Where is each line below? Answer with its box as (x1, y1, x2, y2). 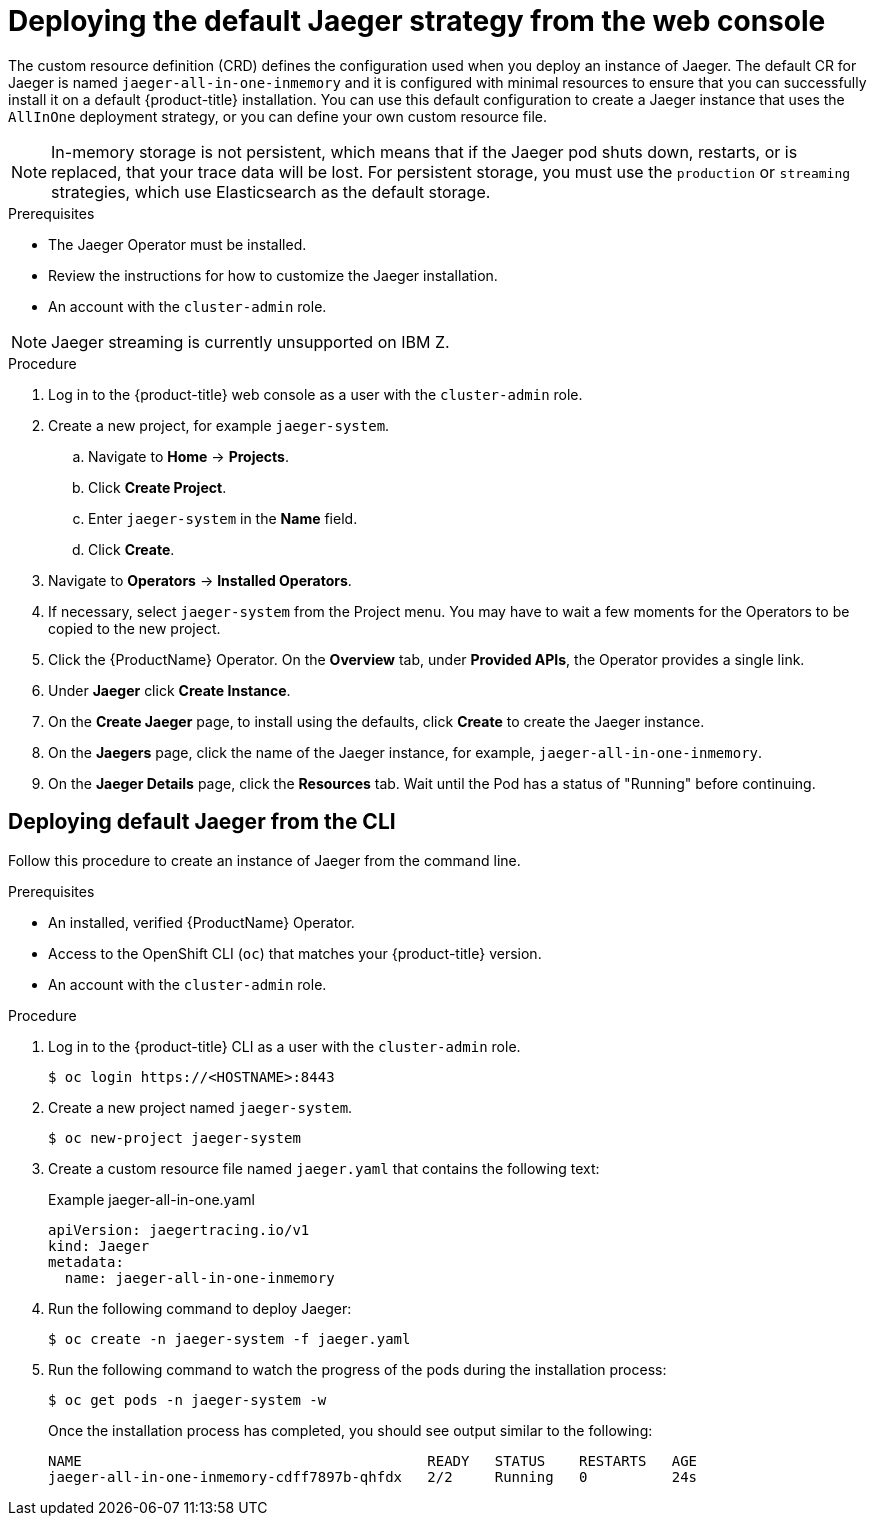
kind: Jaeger (48, 1237, 150, 1254)
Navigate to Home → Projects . (88, 447, 289, 465)
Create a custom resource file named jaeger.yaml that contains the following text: (48, 1159, 600, 1177)
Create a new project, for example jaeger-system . (48, 416, 390, 434)
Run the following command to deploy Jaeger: (48, 1299, 352, 1317)
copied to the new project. (48, 619, 221, 637)
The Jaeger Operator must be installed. (48, 235, 307, 253)
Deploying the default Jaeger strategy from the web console (8, 4, 826, 38)
